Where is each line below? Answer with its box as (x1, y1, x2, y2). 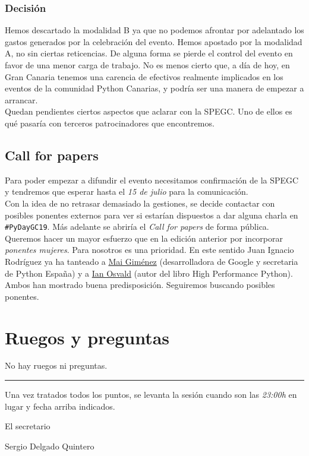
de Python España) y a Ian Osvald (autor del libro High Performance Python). (5, 267, 293, 279)
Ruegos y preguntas (5, 325, 170, 349)
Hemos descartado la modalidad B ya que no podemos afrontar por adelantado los (5, 24, 304, 36)
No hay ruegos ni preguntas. (5, 359, 108, 372)
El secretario (5, 420, 51, 432)
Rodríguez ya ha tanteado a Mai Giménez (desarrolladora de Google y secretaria (5, 255, 298, 267)
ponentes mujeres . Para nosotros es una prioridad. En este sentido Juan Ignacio (5, 243, 294, 256)
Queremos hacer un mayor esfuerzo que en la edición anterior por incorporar (5, 232, 283, 244)
